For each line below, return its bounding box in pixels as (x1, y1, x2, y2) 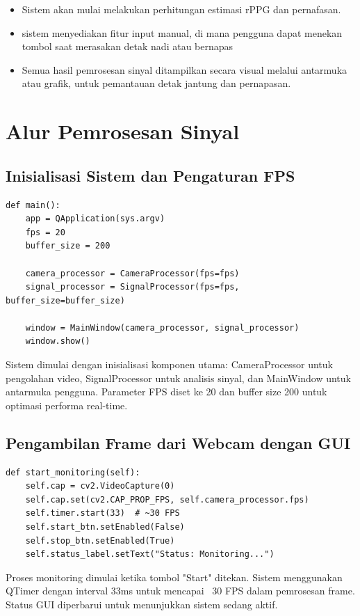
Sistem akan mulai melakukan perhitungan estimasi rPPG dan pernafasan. (22, 2, 341, 16)
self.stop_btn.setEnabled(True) (25, 535, 175, 546)
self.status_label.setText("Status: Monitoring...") (25, 549, 275, 560)
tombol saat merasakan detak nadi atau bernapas (22, 39, 234, 54)
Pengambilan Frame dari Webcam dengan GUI (6, 432, 351, 453)
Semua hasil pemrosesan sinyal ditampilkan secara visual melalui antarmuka (22, 62, 347, 77)
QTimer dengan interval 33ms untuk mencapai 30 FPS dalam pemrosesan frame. (6, 583, 355, 598)
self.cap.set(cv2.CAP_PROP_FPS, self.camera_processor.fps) (25, 494, 309, 505)
